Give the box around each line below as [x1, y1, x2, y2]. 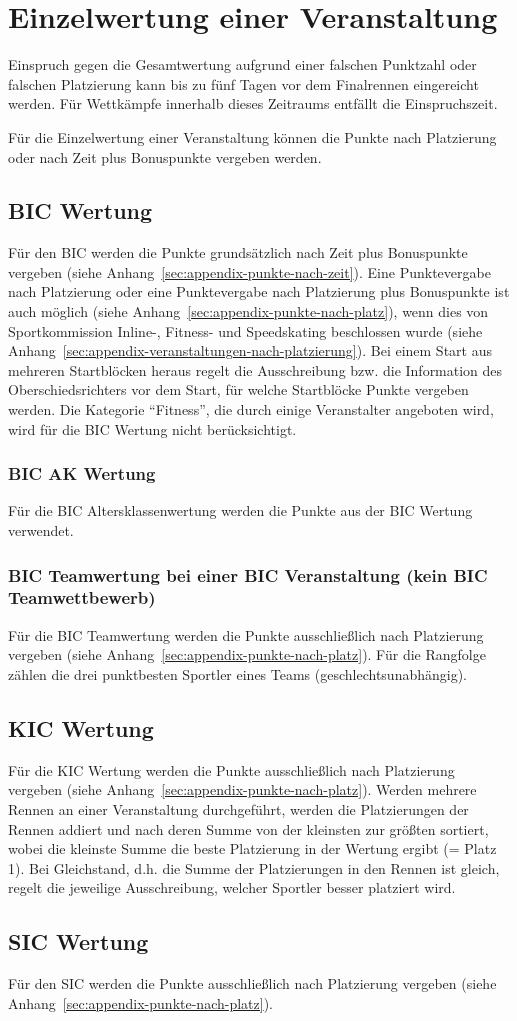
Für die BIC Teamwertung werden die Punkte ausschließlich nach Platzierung [8, 624, 484, 645]
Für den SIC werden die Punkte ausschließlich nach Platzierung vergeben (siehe [8, 973, 497, 994]
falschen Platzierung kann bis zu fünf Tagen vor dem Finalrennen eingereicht [8, 73, 479, 94]
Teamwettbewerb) [8, 585, 156, 610]
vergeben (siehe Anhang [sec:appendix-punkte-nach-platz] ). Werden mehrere [8, 779, 477, 800]
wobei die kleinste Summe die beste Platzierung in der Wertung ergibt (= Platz [8, 838, 497, 859]
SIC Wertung [8, 926, 149, 957]
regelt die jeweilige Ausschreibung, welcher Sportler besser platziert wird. [8, 877, 456, 898]
